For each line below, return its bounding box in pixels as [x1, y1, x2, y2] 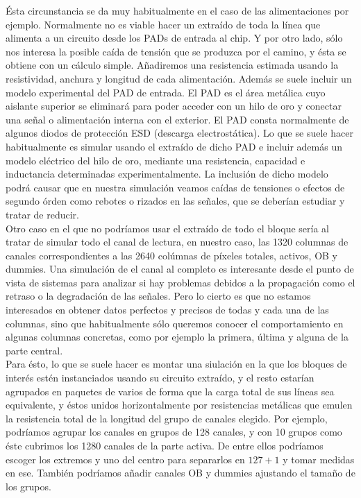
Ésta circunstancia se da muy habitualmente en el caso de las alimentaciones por [6, 3, 349, 17]
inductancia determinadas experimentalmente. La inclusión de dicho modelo [6, 166, 328, 181]
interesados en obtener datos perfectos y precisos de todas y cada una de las [6, 302, 329, 317]
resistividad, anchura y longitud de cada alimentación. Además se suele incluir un [6, 71, 352, 85]
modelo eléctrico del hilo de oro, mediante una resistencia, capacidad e [6, 153, 305, 167]
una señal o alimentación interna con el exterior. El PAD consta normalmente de [6, 112, 349, 126]
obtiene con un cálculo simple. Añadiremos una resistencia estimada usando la [6, 58, 339, 72]
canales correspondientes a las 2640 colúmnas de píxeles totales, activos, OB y [6, 248, 337, 262]
